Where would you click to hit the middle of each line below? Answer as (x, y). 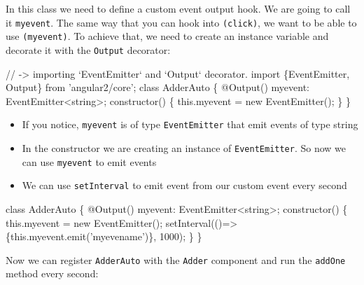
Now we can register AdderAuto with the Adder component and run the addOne (176, 259)
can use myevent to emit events (89, 161)
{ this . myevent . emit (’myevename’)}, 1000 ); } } (104, 236)
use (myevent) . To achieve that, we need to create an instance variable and (167, 36)
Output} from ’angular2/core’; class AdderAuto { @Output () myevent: (158, 87)
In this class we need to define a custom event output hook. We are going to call (178, 8)
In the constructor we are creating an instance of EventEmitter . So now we (184, 148)
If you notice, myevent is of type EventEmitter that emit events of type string (190, 124)
